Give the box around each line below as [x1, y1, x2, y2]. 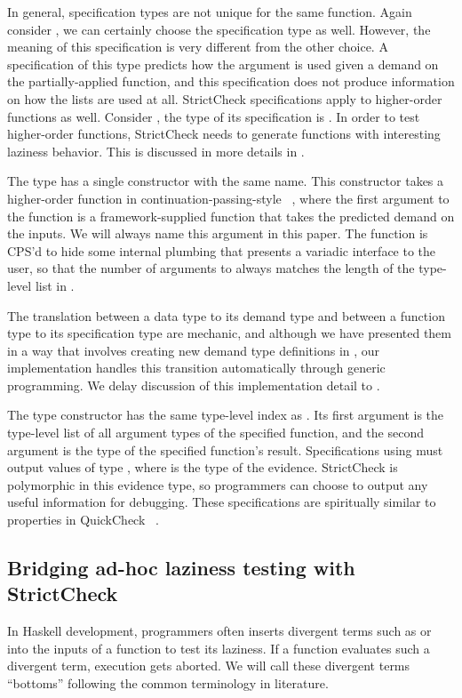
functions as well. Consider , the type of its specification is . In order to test [7, 107, 420, 125]
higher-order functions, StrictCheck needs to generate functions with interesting [7, 124, 441, 143]
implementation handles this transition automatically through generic [7, 358, 386, 377]
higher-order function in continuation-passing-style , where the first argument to [7, 189, 450, 207]
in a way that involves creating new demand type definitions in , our [7, 341, 380, 359]
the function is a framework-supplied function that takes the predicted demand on [7, 206, 455, 225]
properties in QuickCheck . [7, 510, 159, 529]
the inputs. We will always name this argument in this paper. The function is [7, 224, 428, 243]
